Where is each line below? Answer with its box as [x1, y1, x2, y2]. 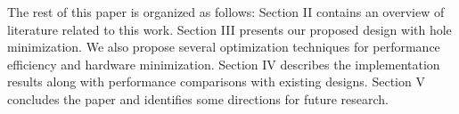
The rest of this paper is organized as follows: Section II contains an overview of [7, 3, 445, 20]
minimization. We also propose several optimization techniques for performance [7, 37, 440, 56]
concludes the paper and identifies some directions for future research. [7, 89, 389, 108]
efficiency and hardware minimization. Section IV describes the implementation [7, 54, 440, 73]
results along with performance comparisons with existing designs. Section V [7, 72, 425, 91]
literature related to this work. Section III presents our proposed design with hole [7, 20, 452, 38]
